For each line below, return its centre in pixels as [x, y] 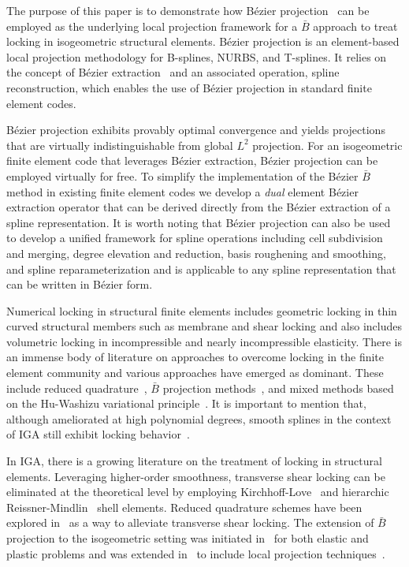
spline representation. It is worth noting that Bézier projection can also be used [199, 222]
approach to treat [355, 26]
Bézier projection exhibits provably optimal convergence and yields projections [196, 130]
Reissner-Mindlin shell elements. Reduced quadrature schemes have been [184, 507]
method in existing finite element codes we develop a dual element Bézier [182, 191]
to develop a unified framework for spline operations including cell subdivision [195, 238]
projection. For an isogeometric [327, 145]
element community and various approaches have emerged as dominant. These [195, 373]
